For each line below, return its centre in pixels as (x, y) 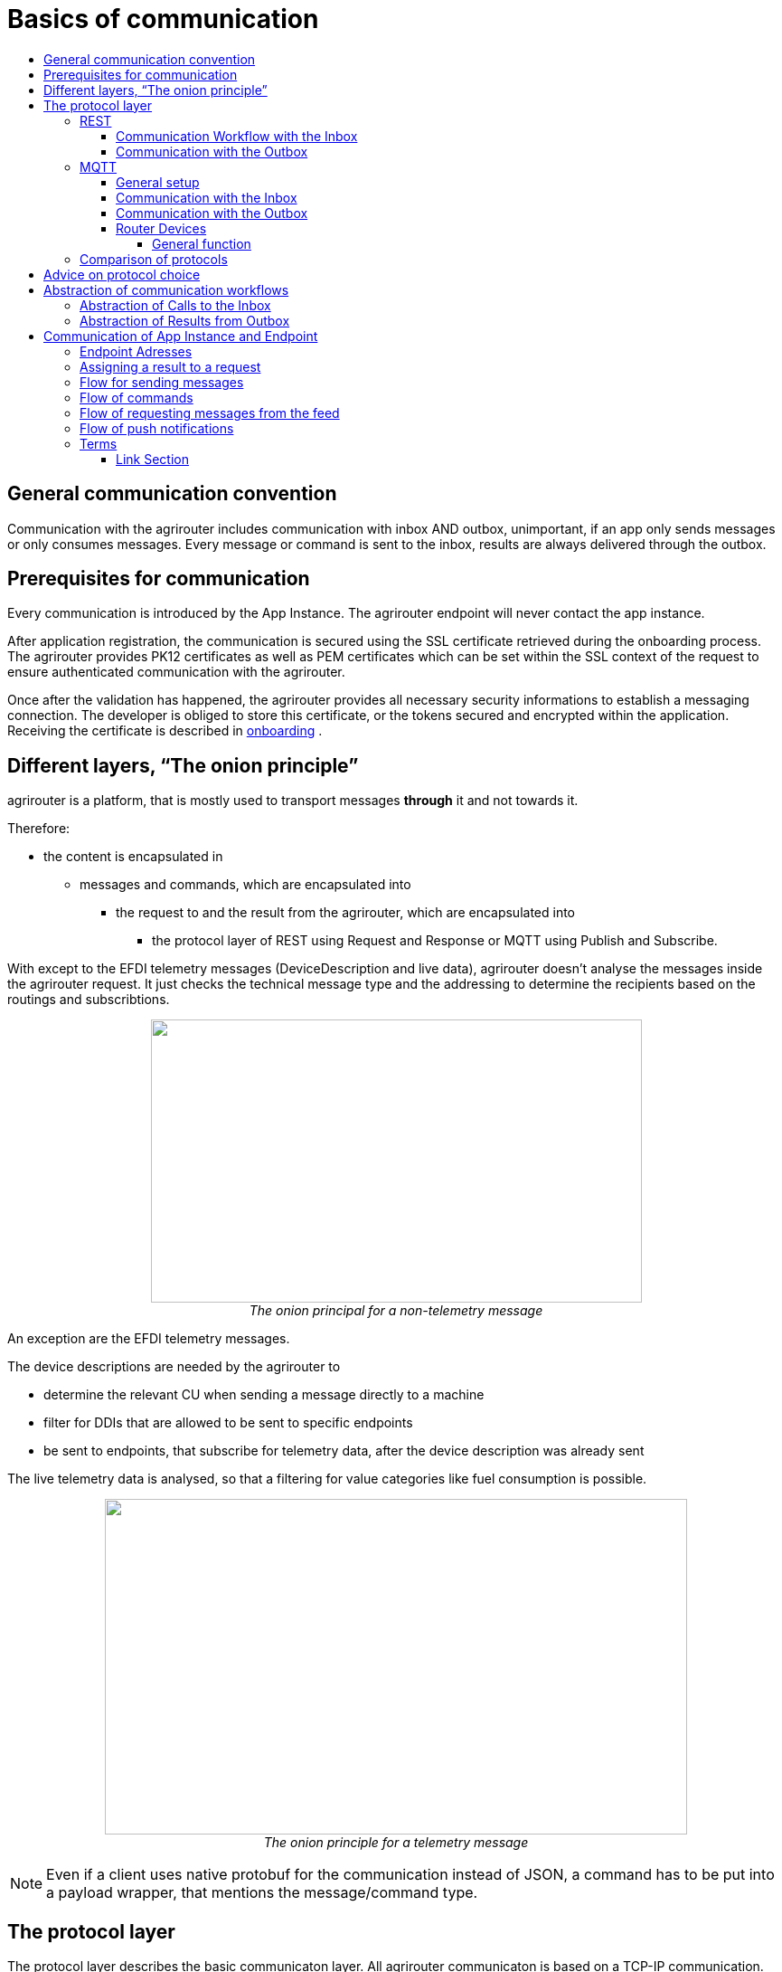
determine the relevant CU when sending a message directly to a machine (264, 1395)
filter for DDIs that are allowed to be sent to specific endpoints (228, 1423)
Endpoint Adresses (136, 351)
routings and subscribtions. (89, 1000)
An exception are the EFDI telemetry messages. (149, 1339)
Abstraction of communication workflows (166, 289)
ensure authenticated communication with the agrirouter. (176, 672)
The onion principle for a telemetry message (396, 1843)
